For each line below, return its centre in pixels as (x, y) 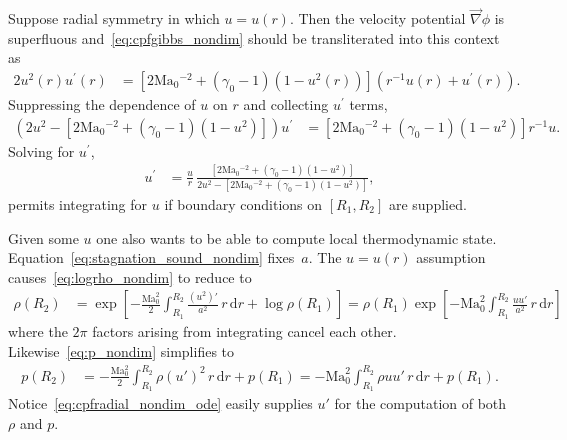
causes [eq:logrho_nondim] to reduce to (130, 276)
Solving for (41, 150)
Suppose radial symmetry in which (114, 18)
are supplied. (427, 203)
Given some (43, 237)
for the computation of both (420, 403)
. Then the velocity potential (377, 18)
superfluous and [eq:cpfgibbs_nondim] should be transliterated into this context (254, 37)
